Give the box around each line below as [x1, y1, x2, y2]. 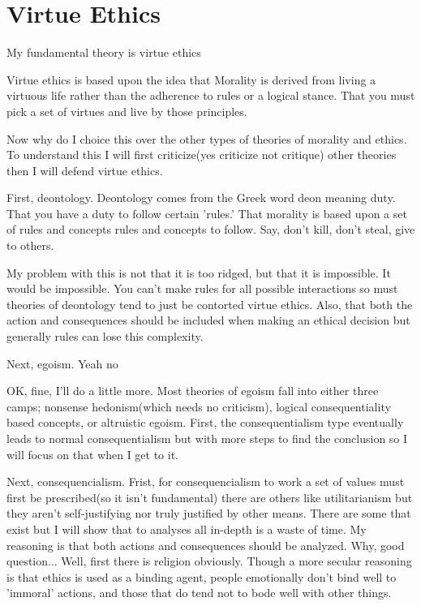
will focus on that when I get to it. [6, 445, 179, 462]
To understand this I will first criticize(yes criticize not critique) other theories [6, 146, 397, 163]
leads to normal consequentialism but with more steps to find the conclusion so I [6, 430, 408, 446]
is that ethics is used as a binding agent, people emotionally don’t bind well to [6, 568, 397, 585]
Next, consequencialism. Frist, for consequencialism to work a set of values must [6, 473, 405, 490]
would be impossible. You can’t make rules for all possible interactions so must [6, 280, 398, 297]
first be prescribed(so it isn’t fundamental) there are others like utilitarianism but [6, 488, 413, 505]
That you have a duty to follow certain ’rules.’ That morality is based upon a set [6, 204, 407, 221]
